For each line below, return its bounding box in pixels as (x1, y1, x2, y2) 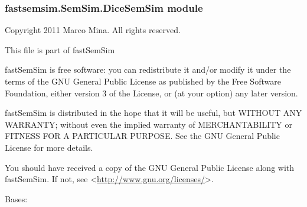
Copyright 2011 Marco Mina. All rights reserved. (5, 24, 181, 36)
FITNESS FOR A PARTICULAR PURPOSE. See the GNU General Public (5, 130, 280, 142)
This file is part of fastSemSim (5, 43, 115, 56)
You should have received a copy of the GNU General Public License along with (5, 161, 295, 173)
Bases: (5, 192, 28, 205)
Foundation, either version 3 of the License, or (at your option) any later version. (5, 86, 298, 99)
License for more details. (5, 141, 93, 153)
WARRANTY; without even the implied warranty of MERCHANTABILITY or (5, 118, 293, 130)
